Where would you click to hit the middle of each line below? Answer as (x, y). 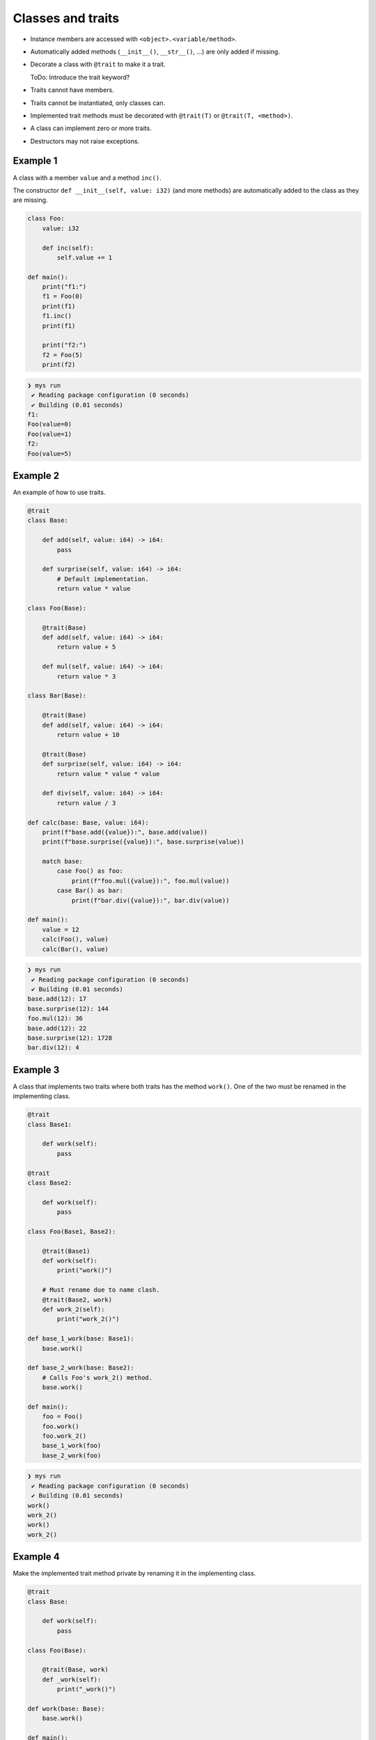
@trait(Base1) (66, 1251)
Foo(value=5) (50, 453)
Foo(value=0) (50, 424)
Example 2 (36, 476)
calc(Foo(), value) (76, 939)
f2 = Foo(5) (63, 355)
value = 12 (61, 930)
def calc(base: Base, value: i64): (88, 822)
